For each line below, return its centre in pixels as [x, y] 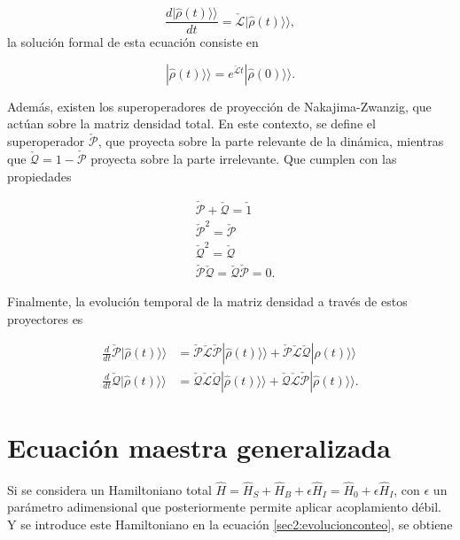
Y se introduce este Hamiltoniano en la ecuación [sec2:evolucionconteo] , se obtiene [230, 525]
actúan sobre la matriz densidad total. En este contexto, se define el [191, 123]
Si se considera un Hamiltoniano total [109, 489]
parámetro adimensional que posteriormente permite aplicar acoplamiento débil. [225, 507]
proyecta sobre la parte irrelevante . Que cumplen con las [244, 159]
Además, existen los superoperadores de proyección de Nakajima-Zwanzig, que [219, 106]
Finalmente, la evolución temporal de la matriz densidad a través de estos [207, 301]
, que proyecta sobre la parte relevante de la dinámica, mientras [271, 141]
